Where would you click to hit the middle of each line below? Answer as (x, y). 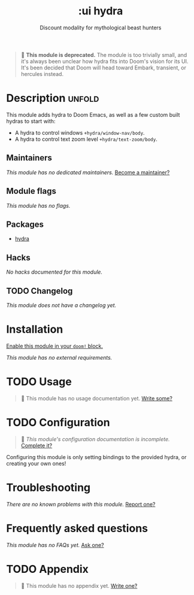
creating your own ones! (36, 463)
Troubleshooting (48, 488)
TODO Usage (39, 382)
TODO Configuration (58, 423)
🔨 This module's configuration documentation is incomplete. (95, 439)
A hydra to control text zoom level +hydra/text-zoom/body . (86, 139)
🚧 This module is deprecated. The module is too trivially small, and (104, 54)
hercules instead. (42, 74)
